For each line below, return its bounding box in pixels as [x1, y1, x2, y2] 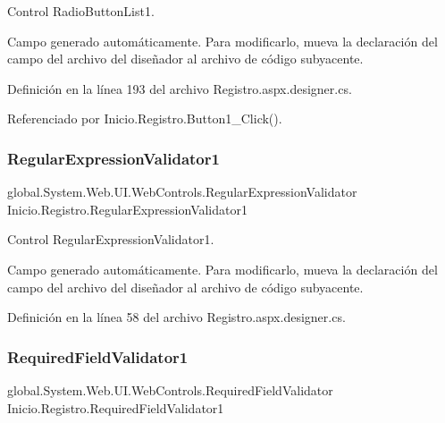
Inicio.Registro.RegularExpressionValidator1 [7, 199, 248, 218]
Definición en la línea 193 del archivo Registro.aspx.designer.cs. [7, 79, 352, 97]
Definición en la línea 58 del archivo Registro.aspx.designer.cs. [7, 308, 346, 326]
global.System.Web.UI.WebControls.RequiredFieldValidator [7, 380, 333, 399]
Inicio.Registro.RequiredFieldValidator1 [7, 398, 224, 417]
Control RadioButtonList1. [7, 2, 155, 20]
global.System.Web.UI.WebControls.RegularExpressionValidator [7, 182, 357, 201]
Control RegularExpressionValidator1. [7, 230, 214, 249]
